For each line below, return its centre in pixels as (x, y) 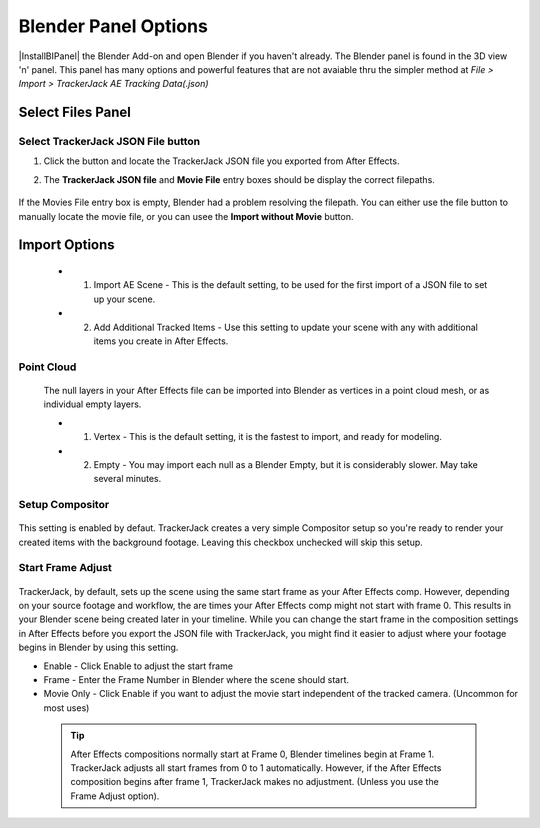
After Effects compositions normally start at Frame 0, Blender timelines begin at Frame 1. (252, 754)
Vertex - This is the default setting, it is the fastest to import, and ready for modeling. (267, 437)
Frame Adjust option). (115, 796)
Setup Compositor (64, 505)
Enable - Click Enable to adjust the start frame (138, 666)
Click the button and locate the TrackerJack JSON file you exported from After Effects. (221, 161)
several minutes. (127, 479)
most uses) (66, 707)
